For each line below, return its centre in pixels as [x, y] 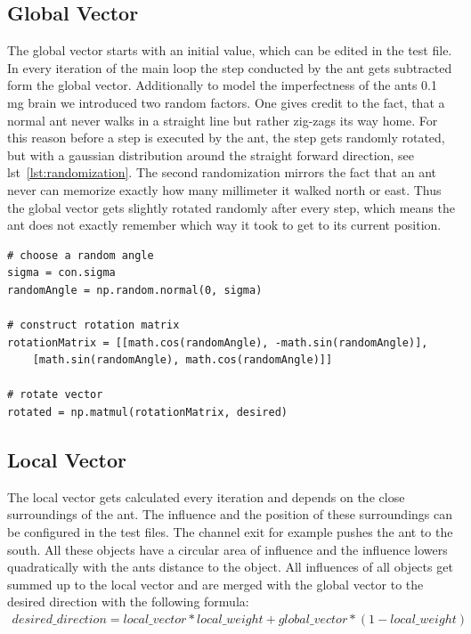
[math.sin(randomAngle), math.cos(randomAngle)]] [183, 360]
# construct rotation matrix [93, 325]
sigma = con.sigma [61, 273]
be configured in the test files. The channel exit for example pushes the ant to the [230, 532]
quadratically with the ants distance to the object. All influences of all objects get [230, 567]
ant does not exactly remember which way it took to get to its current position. [224, 225]
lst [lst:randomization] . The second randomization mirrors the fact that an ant [222, 172]
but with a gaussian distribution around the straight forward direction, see [211, 154]
